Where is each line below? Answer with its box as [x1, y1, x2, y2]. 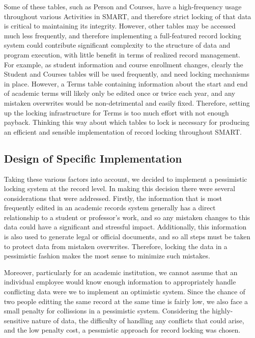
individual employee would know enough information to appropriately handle [4, 277, 236, 287]
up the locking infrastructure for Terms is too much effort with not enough [4, 107, 229, 117]
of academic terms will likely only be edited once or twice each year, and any [4, 88, 235, 98]
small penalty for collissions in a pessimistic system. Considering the [4, 306, 210, 316]
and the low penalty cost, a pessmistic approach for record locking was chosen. [4, 325, 241, 335]
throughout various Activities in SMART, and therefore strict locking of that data [4, 11, 252, 21]
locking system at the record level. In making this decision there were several [4, 183, 235, 194]
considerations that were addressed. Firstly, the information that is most [4, 193, 222, 203]
